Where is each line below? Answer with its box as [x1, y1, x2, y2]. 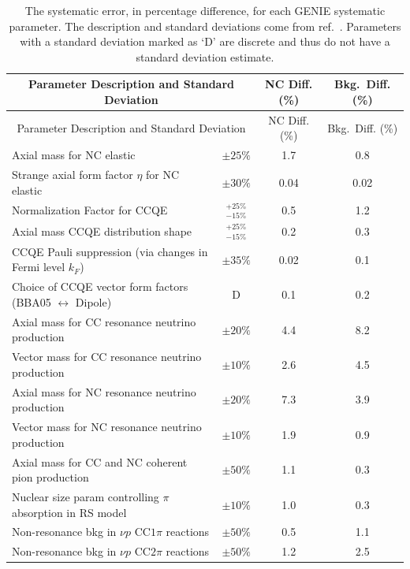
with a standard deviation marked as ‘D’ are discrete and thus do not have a [20, 33, 390, 50]
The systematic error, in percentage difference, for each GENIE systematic [24, 2, 386, 18]
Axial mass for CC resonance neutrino [12, 313, 196, 329]
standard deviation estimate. [136, 48, 274, 65]
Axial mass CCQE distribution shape [12, 223, 192, 240]
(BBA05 [12, 293, 51, 310]
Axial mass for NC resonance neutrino [12, 383, 196, 400]
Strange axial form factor [12, 166, 133, 183]
